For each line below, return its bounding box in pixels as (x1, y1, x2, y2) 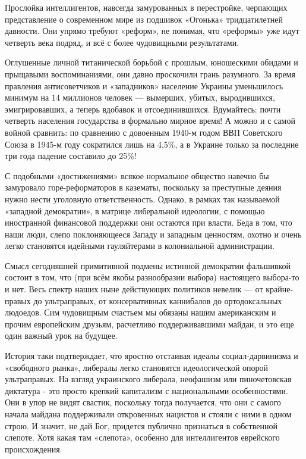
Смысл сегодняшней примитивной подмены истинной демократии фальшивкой (5, 259, 291, 271)
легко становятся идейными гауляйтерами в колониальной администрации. (5, 239, 275, 252)
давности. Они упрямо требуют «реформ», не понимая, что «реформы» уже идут (5, 24, 299, 37)
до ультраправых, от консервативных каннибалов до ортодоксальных (33, 294, 282, 307)
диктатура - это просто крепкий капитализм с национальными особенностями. (5, 384, 288, 396)
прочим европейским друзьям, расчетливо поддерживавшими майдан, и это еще (5, 317, 294, 330)
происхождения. (5, 442, 62, 455)
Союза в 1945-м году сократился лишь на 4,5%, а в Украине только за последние (5, 138, 299, 150)
